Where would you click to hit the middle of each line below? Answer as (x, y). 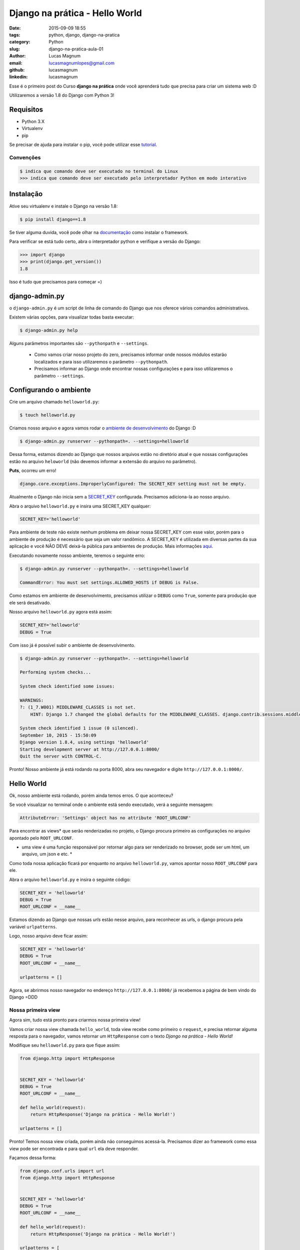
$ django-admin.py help (49, 330)
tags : (15, 34)
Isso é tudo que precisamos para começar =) (56, 281)
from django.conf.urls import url (62, 1171)
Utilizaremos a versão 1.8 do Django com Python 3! (62, 95)
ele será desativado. (30, 602)
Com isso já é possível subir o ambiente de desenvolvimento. (72, 645)
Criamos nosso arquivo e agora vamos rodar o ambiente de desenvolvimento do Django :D (102, 428)
